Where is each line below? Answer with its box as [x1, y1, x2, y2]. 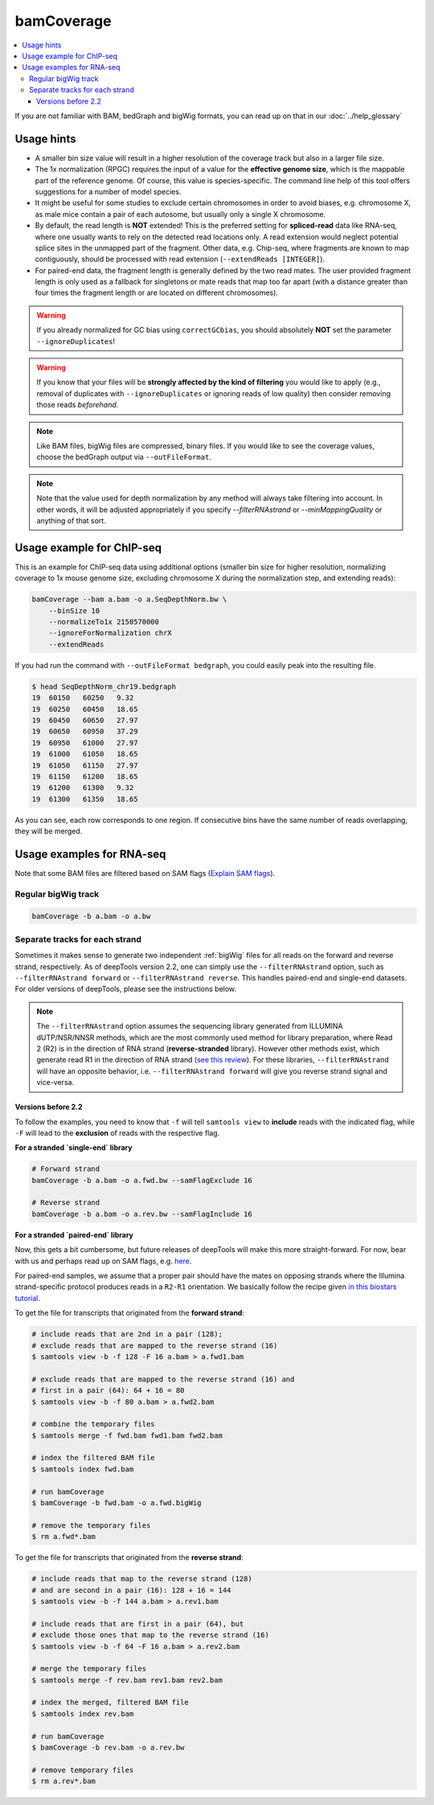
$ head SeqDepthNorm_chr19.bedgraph [31, 681, 177, 691]
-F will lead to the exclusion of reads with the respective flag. [14, 1128, 220, 1137]
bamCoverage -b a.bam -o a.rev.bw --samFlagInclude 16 [31, 1209, 252, 1218]
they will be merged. [14, 826, 83, 836]
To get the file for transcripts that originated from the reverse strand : [14, 1553, 244, 1562]
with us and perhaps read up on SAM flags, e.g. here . [14, 1256, 192, 1266]
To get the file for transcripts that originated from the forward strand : [14, 1308, 245, 1318]
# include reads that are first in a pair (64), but [31, 1619, 244, 1628]
